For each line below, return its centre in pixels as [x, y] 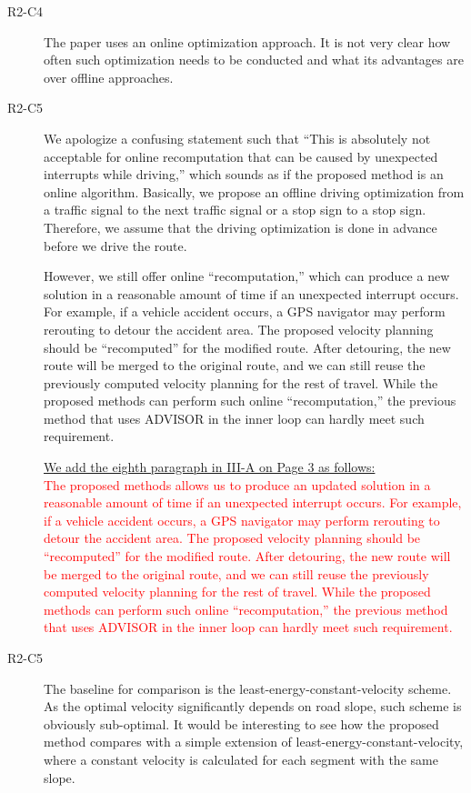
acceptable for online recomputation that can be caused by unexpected [241, 156]
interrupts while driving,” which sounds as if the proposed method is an [244, 174]
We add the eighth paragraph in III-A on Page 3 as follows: [210, 467]
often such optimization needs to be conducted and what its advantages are [254, 60]
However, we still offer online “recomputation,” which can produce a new [247, 276]
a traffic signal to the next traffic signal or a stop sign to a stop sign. [235, 210]
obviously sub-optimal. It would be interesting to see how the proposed [241, 723]
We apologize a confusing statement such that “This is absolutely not [237, 138]
